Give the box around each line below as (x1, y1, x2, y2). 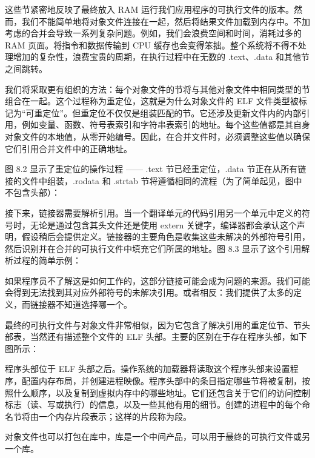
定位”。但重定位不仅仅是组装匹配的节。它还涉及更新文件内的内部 (42, 106, 302, 119)
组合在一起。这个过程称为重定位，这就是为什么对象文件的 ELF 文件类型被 (5, 95, 299, 107)
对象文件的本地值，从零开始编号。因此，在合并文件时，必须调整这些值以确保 (5, 130, 310, 142)
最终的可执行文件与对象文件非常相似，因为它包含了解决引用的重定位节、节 (5, 318, 302, 331)
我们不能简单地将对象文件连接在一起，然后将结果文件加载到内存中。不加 (21, 15, 310, 27)
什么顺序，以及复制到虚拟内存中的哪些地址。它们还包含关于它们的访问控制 (13, 386, 310, 399)
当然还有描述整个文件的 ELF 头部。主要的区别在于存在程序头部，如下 (30, 330, 307, 343)
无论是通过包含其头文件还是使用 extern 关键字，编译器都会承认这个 (30, 218, 297, 231)
